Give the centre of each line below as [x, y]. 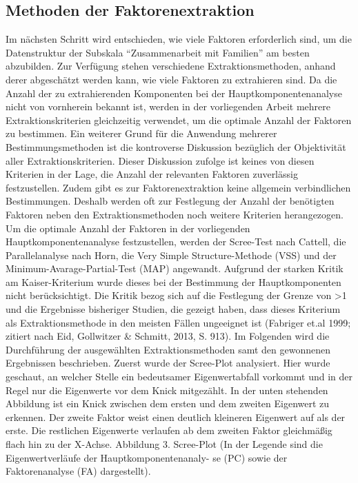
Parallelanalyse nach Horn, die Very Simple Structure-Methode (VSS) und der [171, 255]
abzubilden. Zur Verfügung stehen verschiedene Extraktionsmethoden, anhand [171, 66]
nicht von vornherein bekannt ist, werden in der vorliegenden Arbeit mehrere [168, 106]
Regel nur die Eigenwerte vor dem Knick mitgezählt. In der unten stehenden [167, 390]
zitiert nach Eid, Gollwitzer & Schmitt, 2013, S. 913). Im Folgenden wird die [168, 336]
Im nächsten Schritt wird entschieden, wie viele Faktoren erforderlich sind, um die [179, 39]
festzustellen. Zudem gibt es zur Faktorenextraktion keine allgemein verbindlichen [178, 187]
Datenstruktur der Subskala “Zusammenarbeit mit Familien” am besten [158, 52]
